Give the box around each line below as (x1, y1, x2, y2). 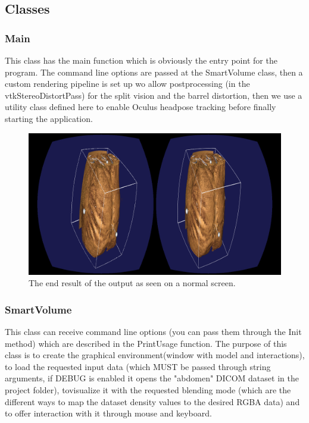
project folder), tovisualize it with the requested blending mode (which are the (5, 384, 291, 396)
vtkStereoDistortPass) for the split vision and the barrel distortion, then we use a (5, 89, 302, 101)
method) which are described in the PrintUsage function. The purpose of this (5, 337, 287, 349)
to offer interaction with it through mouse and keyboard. (5, 407, 212, 419)
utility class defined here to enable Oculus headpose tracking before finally (5, 101, 276, 113)
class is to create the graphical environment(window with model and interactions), (5, 349, 305, 361)
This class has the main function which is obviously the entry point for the (5, 54, 277, 66)
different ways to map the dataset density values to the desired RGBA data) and (5, 395, 300, 408)
